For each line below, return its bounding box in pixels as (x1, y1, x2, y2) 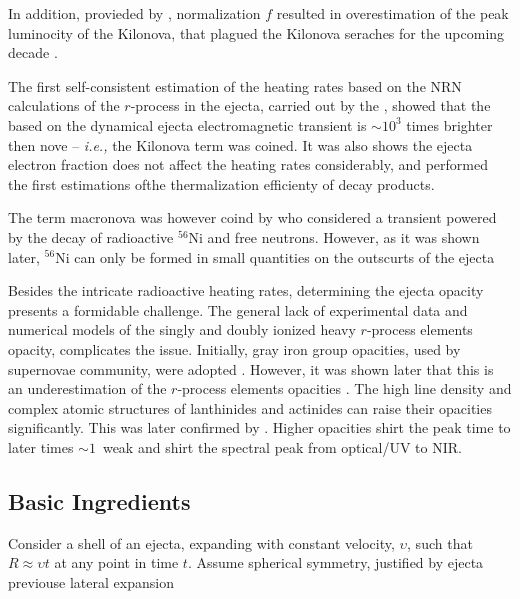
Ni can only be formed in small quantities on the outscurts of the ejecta (55, 246, 495, 267)
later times (8, 436, 74, 457)
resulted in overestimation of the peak (276, 3, 509, 23)
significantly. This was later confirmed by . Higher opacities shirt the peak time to (8, 417, 511, 438)
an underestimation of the (8, 378, 167, 399)
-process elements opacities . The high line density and (177, 378, 512, 399)
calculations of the (8, 95, 120, 116)
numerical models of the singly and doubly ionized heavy (8, 319, 356, 340)
